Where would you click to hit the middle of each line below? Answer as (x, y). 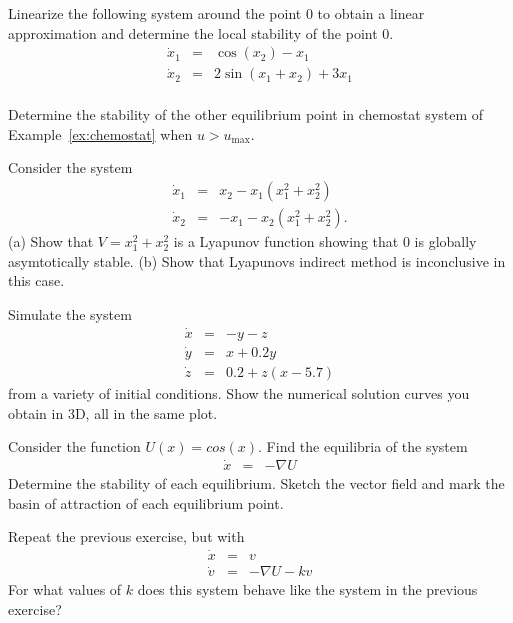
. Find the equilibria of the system (363, 446)
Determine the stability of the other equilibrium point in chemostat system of (246, 114)
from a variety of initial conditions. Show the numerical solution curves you (239, 393)
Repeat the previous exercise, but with (126, 536)
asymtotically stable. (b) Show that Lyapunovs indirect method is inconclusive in (257, 260)
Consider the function (74, 446)
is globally (445, 241)
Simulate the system (70, 313)
